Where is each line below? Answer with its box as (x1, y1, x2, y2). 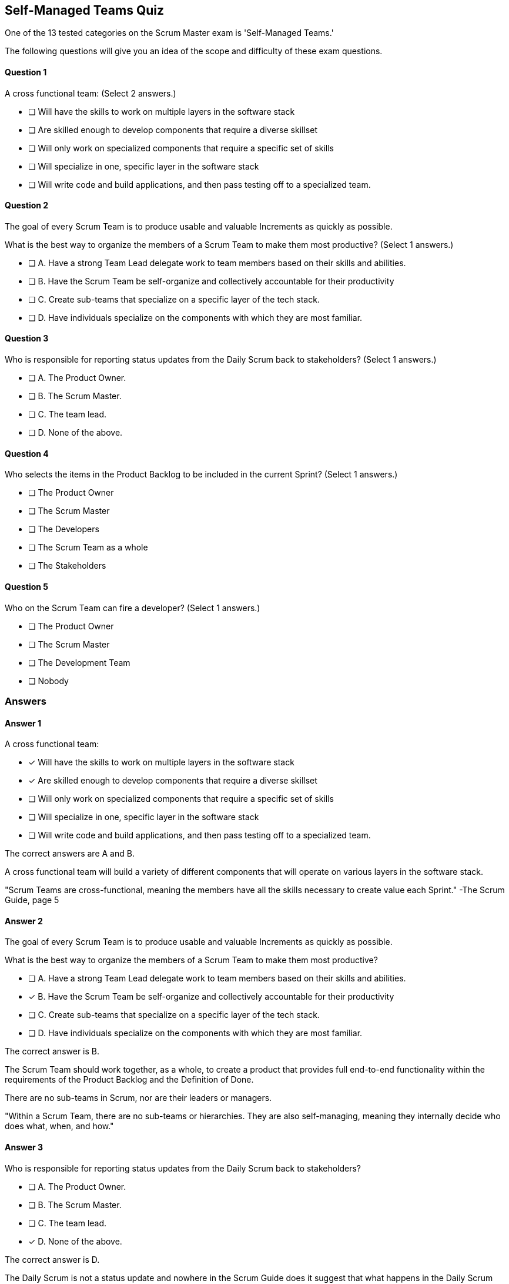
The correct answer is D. (5, 1254, 100, 1265)
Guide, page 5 (5, 895, 59, 905)
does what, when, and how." (5, 1121, 114, 1132)
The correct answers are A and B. (5, 848, 135, 859)
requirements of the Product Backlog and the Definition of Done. (5, 1074, 254, 1085)
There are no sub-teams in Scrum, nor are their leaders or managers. (5, 1093, 272, 1103)
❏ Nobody (28, 675, 69, 686)
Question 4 (5, 448, 49, 459)
